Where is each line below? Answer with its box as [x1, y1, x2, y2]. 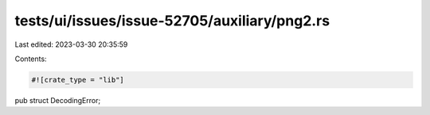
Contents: [14, 54, 47, 63]
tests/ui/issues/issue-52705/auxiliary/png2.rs [14, 12, 330, 29]
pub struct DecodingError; [14, 95, 101, 105]
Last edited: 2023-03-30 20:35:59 [14, 40, 128, 49]
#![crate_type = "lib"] [31, 75, 125, 84]
